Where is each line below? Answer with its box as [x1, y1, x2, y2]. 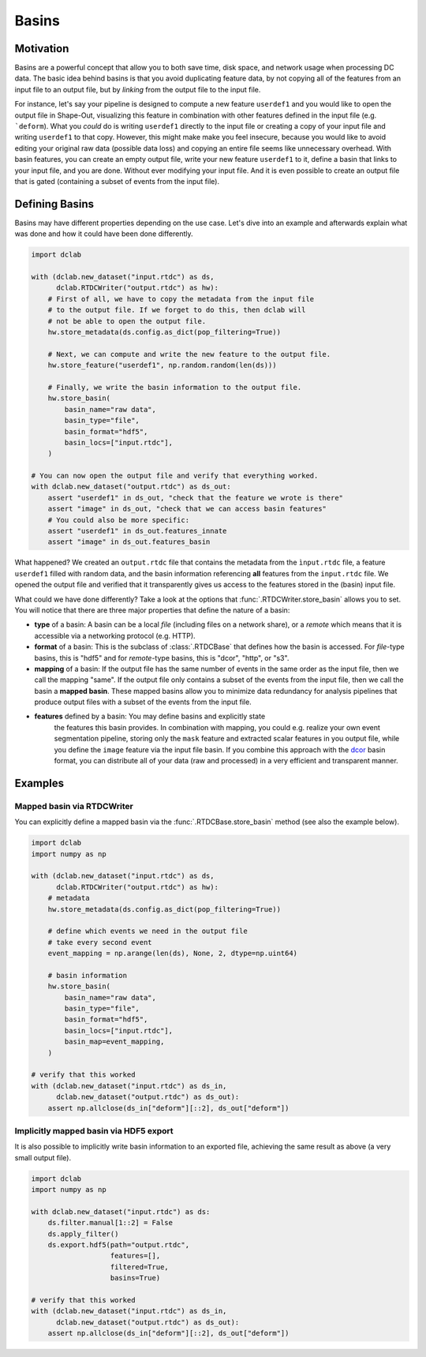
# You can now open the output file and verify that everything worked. [31, 471, 319, 481]
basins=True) [110, 1273, 161, 1283]
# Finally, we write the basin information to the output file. [47, 383, 302, 392]
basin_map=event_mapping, [64, 1037, 165, 1046]
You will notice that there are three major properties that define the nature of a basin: [14, 605, 290, 615]
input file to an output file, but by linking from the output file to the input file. [14, 84, 261, 94]
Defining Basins [14, 197, 95, 211]
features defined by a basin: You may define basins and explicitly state [34, 711, 266, 722]
